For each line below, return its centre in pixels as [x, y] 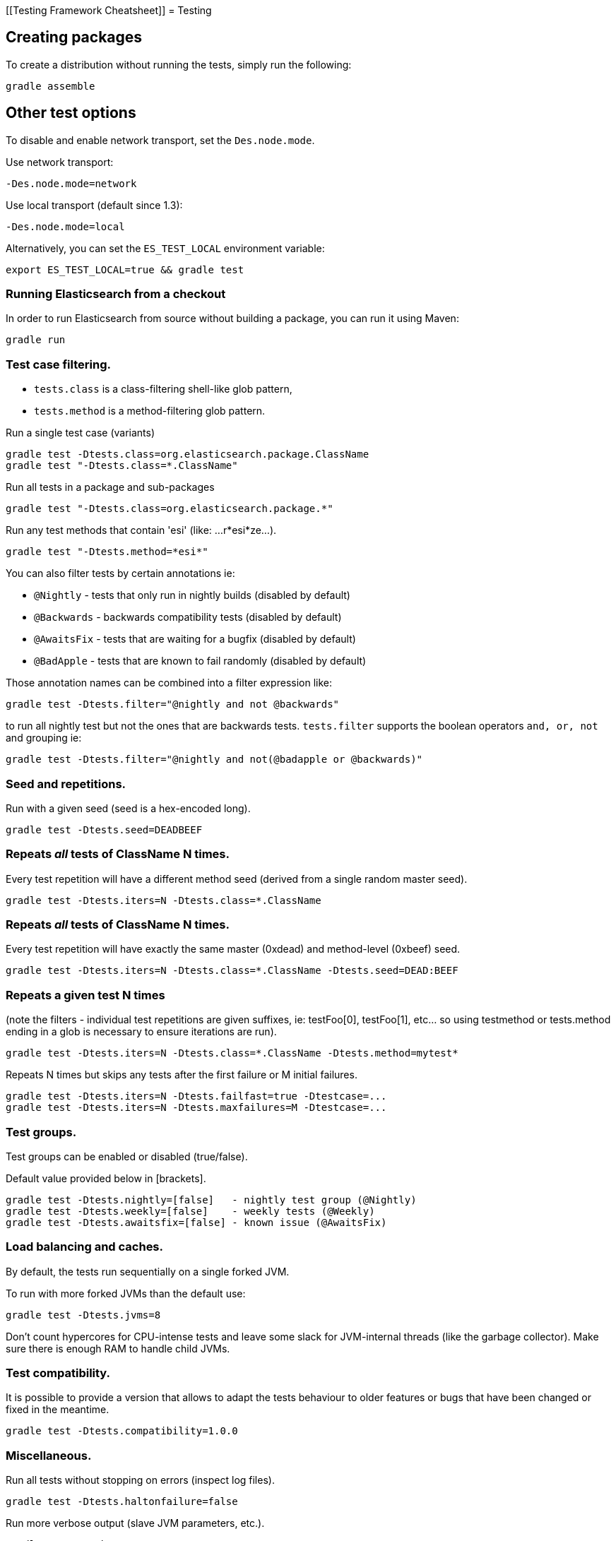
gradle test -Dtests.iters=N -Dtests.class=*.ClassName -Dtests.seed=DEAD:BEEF [232, 971]
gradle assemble [51, 86]
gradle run [36, 340]
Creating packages [74, 37]
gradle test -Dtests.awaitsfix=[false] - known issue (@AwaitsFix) [196, 1222]
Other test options [71, 113]
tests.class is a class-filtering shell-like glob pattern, [163, 389]
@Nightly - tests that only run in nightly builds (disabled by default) [192, 595]
